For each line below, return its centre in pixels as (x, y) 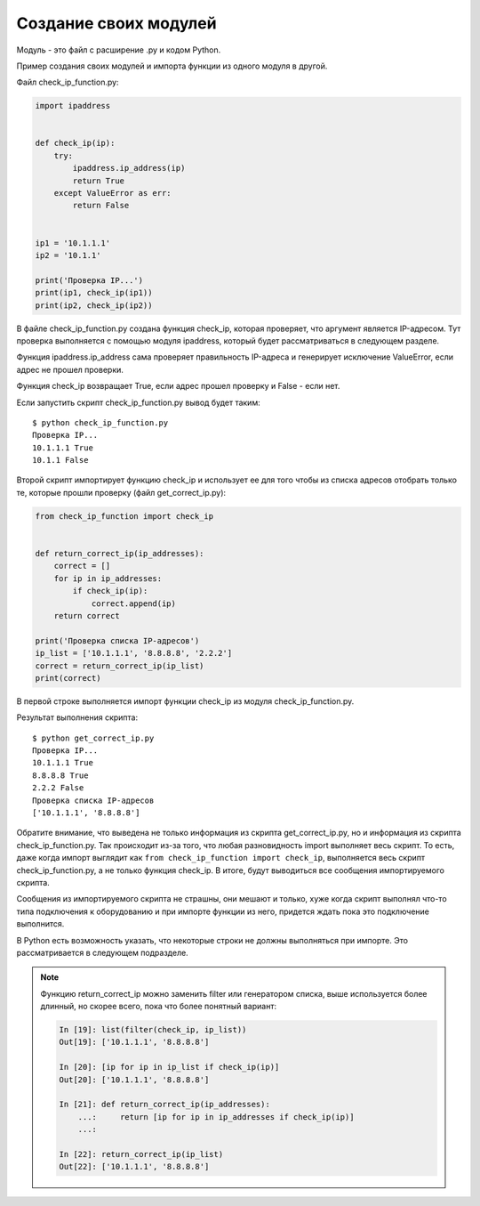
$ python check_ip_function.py (100, 422)
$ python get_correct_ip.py (93, 738)
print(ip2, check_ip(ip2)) (94, 305)
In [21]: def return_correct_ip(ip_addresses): (164, 1105)
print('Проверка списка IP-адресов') (117, 640)
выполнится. (40, 924)
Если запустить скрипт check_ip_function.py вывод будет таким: (139, 402)
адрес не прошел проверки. (70, 369)
